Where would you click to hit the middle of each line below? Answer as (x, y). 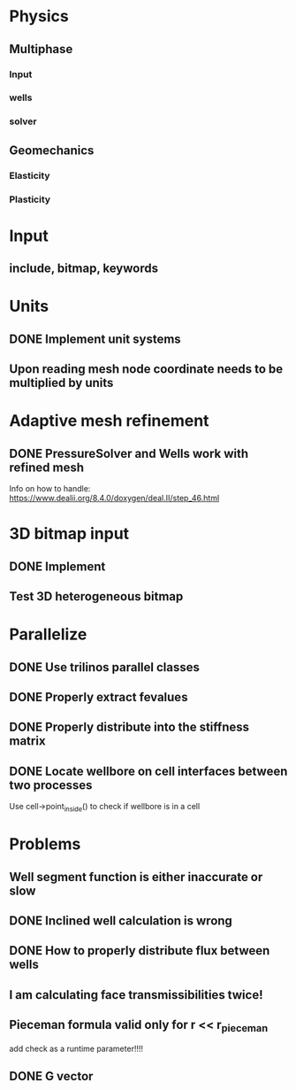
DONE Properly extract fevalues (99, 697)
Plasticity (30, 199)
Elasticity (30, 175)
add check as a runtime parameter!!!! (76, 1048)
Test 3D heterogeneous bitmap (96, 596)
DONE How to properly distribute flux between (140, 951)
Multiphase (41, 49)
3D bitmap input (69, 534)
